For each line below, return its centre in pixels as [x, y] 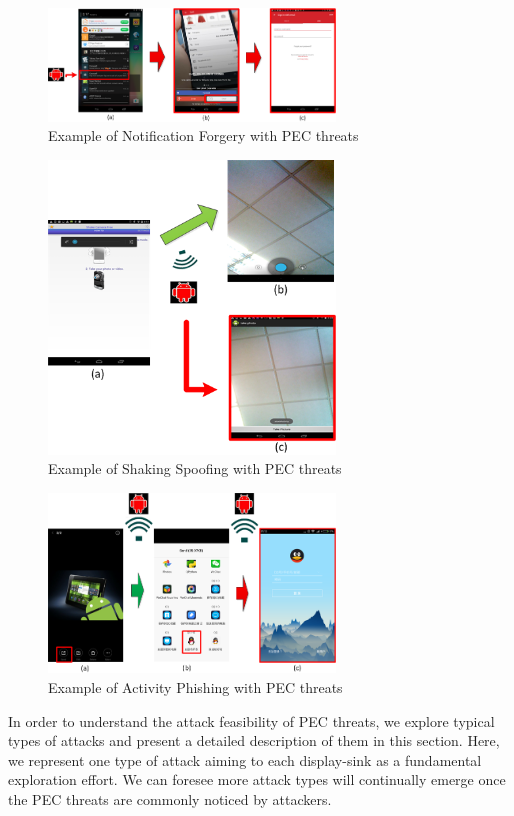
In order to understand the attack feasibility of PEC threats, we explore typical [251, 720]
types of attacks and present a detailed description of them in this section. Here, [254, 740]
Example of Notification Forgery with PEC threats [203, 135]
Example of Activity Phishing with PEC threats [195, 686]
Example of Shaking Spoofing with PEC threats [195, 468]
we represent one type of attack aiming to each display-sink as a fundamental [245, 759]
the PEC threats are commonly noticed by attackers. [170, 798]
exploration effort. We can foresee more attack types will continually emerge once [257, 779]
